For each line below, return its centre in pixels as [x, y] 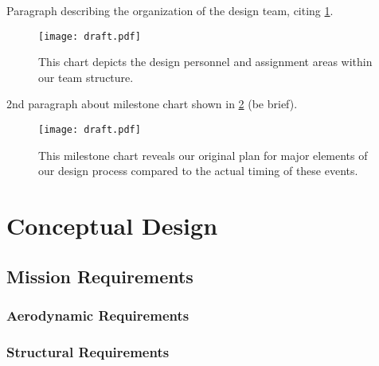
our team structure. [86, 77]
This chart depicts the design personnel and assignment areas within [205, 62]
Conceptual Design [112, 226]
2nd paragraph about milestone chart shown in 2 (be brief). [152, 104]
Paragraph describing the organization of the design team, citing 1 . [170, 10]
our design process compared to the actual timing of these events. [198, 171]
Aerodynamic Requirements [98, 315]
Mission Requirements [100, 276]
